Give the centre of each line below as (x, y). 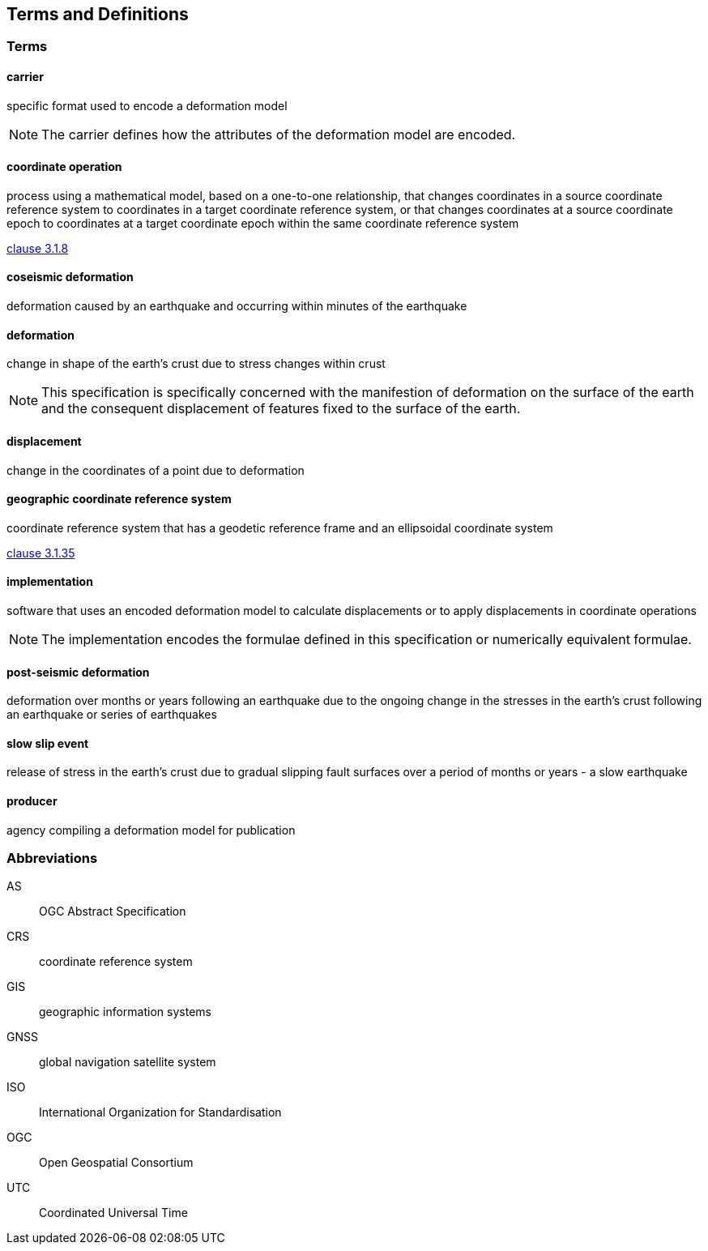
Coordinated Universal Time (113, 1213)
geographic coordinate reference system (119, 499)
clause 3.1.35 (41, 553)
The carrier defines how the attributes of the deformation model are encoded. (279, 134)
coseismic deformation (70, 277)
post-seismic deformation (78, 672)
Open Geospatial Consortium (116, 1163)
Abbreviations (52, 858)
